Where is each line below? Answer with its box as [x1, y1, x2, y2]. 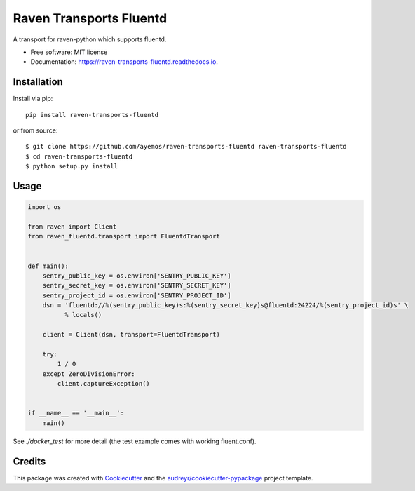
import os [27, 203, 62, 211]
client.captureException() [57, 379, 150, 388]
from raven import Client [27, 222, 117, 231]
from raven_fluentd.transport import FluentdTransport [27, 232, 220, 241]
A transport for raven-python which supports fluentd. [13, 35, 167, 43]
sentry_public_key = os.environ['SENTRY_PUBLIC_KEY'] [42, 271, 231, 280]
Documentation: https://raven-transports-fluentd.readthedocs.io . [30, 58, 219, 66]
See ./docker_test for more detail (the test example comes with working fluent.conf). [13, 437, 257, 445]
